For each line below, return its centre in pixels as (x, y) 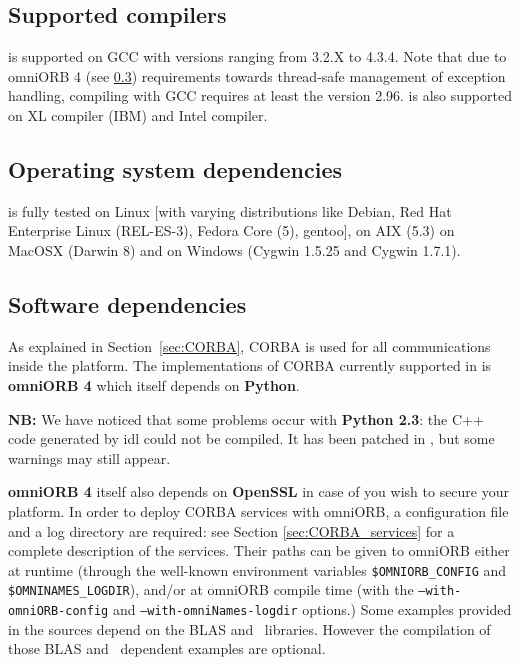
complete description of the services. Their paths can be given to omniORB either (259, 550)
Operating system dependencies (175, 168)
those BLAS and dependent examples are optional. (167, 648)
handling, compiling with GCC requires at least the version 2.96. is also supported (260, 95)
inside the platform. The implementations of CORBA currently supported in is (250, 365)
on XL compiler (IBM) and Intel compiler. (138, 114)
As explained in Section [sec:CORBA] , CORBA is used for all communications (249, 345)
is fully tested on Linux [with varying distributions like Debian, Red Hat (230, 210)
